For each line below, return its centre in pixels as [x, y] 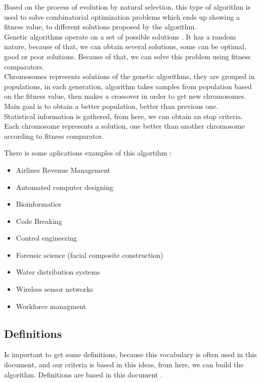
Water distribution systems [58, 272]
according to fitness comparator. [54, 136]
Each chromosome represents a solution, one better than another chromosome [124, 126]
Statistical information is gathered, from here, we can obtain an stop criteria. [124, 116]
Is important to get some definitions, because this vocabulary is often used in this [130, 354]
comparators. [24, 66]
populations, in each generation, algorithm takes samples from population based [128, 86]
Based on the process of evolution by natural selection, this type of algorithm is [127, 7]
